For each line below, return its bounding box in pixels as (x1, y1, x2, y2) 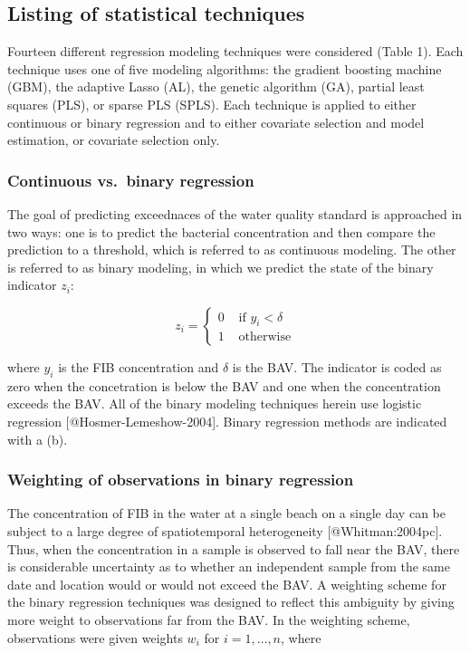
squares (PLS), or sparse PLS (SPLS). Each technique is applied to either (7, 94, 417, 113)
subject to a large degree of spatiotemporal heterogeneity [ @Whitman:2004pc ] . (7, 521, 443, 540)
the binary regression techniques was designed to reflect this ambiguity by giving (7, 592, 455, 611)
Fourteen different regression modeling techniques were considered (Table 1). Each (7, 42, 464, 61)
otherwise (238, 331, 292, 344)
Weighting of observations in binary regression (7, 468, 354, 491)
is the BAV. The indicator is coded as (232, 357, 442, 376)
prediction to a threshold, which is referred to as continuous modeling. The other (7, 240, 456, 259)
